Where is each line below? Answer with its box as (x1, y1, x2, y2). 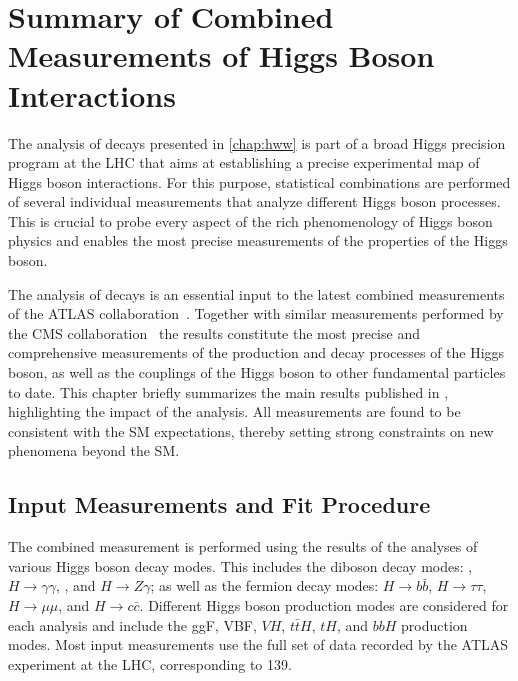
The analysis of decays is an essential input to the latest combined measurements (8, 283, 505, 304)
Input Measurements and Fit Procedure (8, 489, 431, 520)
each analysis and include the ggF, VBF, (8, 614, 257, 635)
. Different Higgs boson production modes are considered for (139, 594, 509, 615)
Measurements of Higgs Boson (8, 35, 435, 76)
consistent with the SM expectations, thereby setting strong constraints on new (8, 420, 494, 441)
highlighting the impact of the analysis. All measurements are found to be (8, 401, 461, 422)
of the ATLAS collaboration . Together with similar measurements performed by (8, 303, 504, 324)
